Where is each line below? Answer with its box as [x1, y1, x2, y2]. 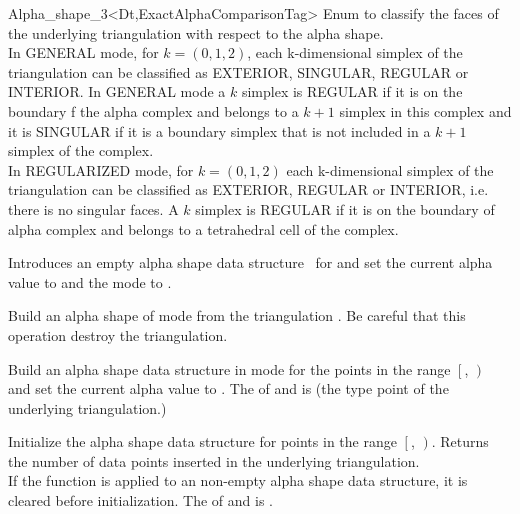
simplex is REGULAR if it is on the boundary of [195, 198, 495, 219]
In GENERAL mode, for [8, 42, 159, 63]
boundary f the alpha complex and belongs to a [8, 100, 299, 121]
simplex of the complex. [8, 140, 154, 161]
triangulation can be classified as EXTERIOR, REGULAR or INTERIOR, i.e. [8, 179, 489, 200]
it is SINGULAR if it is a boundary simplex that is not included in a [8, 120, 431, 141]
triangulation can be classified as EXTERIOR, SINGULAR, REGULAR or [8, 61, 469, 82]
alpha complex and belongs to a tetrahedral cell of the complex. [8, 218, 399, 239]
